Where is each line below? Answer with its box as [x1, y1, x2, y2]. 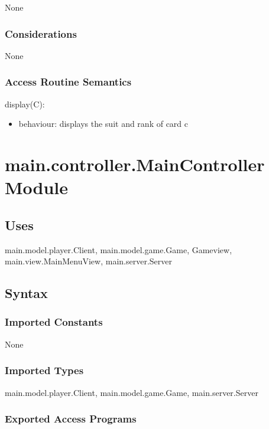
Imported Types [5, 363, 84, 378]
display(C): [5, 97, 45, 110]
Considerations [5, 26, 77, 41]
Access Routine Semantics [5, 74, 132, 89]
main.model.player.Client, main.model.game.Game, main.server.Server [5, 386, 258, 398]
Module [5, 175, 69, 199]
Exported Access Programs [5, 411, 137, 426]
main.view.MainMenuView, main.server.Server [5, 255, 172, 267]
